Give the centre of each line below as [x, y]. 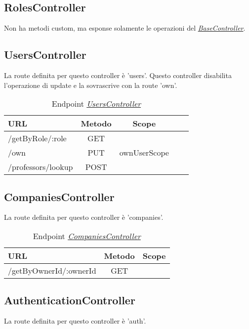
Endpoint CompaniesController [87, 236]
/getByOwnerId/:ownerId [52, 270]
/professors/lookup [41, 167]
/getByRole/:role [37, 138]
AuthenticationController [70, 300]
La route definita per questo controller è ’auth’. [75, 321]
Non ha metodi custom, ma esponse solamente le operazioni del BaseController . [125, 28]
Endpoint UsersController [96, 104]
